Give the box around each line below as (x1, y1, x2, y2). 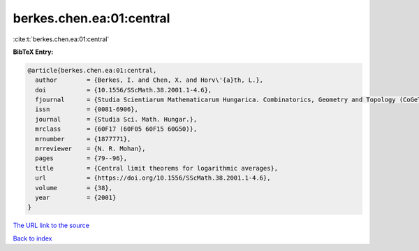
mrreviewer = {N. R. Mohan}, (35, 145, 146, 153)
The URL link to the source (13, 221, 90, 230)
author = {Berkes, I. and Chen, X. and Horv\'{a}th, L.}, (35, 76, 264, 84)
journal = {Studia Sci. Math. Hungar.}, (35, 115, 198, 123)
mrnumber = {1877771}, (35, 135, 131, 143)
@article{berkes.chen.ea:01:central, (27, 66, 157, 74)
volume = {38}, (35, 184, 113, 192)
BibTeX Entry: (13, 48, 54, 56)
